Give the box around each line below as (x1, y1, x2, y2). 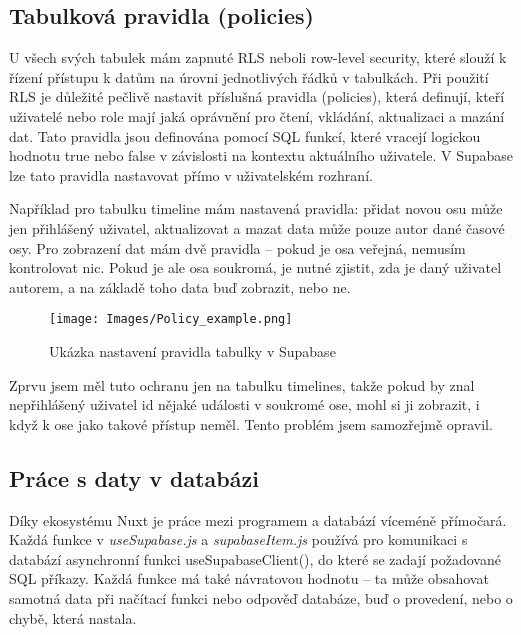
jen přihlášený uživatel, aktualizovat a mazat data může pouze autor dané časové (9, 217, 505, 238)
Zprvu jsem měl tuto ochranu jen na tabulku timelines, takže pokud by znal (9, 374, 475, 395)
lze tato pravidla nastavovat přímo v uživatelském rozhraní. (9, 164, 373, 185)
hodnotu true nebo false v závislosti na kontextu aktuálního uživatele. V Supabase (9, 145, 513, 166)
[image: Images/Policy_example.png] (49, 312, 293, 327)
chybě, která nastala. (9, 607, 137, 628)
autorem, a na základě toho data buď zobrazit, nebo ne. (9, 276, 351, 297)
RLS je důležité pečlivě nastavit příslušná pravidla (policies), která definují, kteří (9, 86, 505, 107)
